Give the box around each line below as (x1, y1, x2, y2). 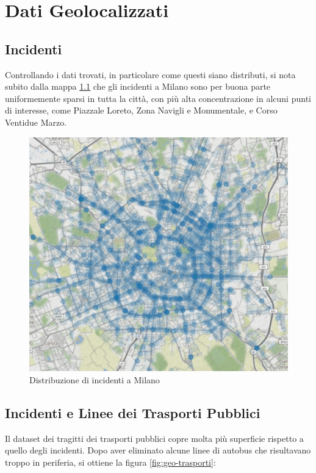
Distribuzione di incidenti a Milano (29, 373, 160, 386)
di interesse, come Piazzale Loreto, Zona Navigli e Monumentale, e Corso (5, 104, 278, 117)
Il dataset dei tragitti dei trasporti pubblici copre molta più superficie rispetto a (5, 431, 304, 444)
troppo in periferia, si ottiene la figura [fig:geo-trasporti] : (5, 455, 216, 468)
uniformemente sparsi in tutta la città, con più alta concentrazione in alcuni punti (5, 92, 311, 104)
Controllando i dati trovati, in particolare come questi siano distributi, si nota (5, 68, 296, 81)
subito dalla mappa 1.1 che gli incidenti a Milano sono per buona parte (5, 80, 271, 93)
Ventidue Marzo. (5, 115, 67, 128)
